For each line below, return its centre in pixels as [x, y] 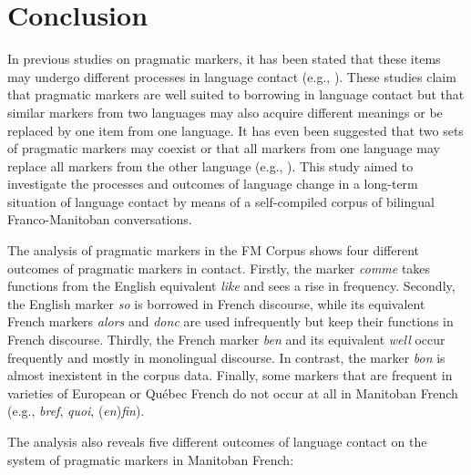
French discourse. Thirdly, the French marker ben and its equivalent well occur [226, 340]
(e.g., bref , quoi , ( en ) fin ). [76, 411]
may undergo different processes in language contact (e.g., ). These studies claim [232, 76]
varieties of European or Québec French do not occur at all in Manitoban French [233, 392]
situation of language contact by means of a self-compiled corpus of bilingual [221, 201]
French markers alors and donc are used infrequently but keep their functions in [230, 321]
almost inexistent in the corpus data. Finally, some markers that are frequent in [230, 375]
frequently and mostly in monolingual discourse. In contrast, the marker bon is [226, 357]
